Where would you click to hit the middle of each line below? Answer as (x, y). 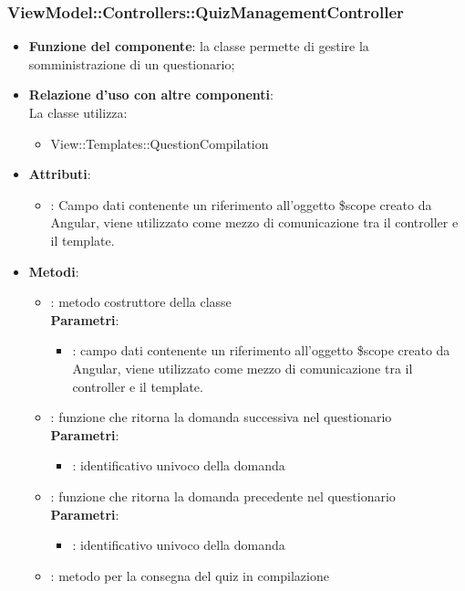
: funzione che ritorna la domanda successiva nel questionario (221, 417)
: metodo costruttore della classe (141, 302)
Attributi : (60, 174)
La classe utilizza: (78, 112)
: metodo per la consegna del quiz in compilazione (190, 575)
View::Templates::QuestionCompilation (160, 143)
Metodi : (54, 271)
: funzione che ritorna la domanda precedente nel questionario (223, 496)
